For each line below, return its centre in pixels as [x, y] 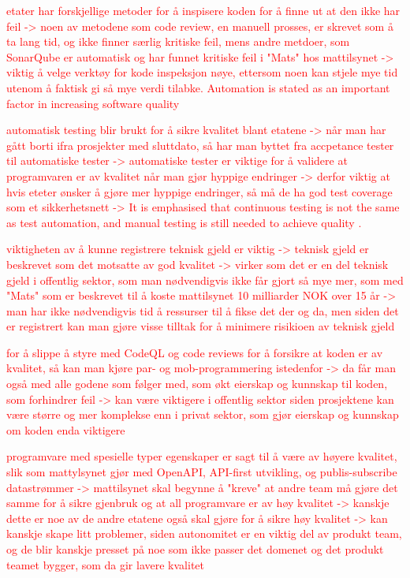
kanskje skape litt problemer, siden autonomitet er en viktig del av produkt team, [204, 533]
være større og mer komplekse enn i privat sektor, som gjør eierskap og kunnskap [203, 414]
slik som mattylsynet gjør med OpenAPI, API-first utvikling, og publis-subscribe [202, 472]
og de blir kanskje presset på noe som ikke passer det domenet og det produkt [195, 549]
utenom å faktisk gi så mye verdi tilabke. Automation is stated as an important [198, 87]
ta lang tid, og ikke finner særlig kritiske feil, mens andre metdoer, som [178, 41]
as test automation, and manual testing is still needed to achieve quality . [184, 222]
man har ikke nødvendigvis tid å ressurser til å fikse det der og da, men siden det [203, 310]
